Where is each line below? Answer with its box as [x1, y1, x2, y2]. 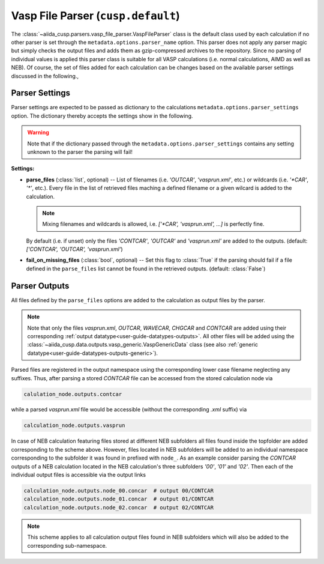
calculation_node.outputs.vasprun [23, 422, 125, 429]
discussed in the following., [11, 72, 79, 79]
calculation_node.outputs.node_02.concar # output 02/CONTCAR [23, 504, 214, 511]
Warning [27, 129, 49, 136]
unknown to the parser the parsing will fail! [27, 148, 133, 156]
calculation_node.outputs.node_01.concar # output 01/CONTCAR [23, 496, 214, 503]
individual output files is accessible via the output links [11, 472, 146, 479]
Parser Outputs [11, 280, 70, 291]
